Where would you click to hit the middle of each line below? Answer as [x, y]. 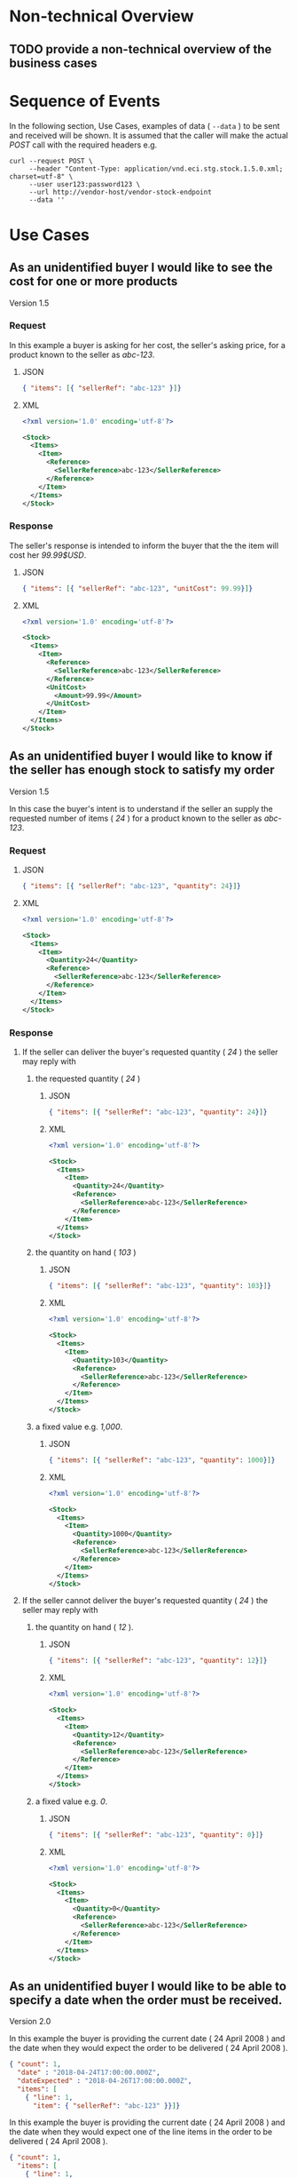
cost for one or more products [94, 282]
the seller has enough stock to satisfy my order [142, 770]
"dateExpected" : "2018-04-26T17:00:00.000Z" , [105, 2080]
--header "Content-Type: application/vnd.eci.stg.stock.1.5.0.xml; [156, 169]
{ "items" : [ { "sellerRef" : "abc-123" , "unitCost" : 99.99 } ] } [137, 588]
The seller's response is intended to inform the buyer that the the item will [144, 545]
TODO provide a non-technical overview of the [141, 49]
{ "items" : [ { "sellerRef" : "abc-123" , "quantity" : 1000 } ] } [162, 1460]
